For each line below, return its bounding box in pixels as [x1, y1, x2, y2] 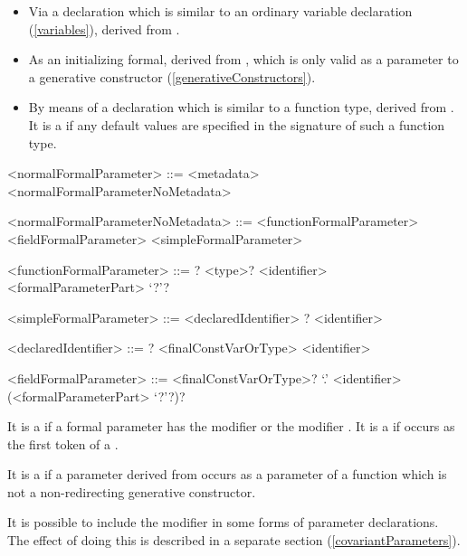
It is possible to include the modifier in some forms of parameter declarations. [7, 513, 439, 532]
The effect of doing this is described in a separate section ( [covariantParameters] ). [7, 531, 461, 550]
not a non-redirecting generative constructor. [7, 482, 256, 501]
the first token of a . [7, 434, 119, 453]
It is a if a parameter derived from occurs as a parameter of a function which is [7, 465, 447, 484]
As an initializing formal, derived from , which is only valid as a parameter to [28, 50, 459, 69]
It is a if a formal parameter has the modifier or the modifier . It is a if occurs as [7, 417, 455, 436]
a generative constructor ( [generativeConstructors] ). [28, 67, 316, 86]
